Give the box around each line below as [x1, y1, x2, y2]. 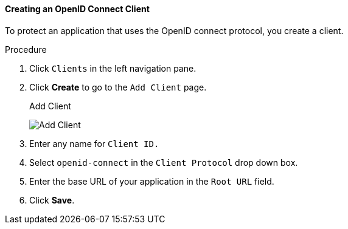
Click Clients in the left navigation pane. [29, 63, 197, 73]
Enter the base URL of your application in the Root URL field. [29, 176, 274, 186]
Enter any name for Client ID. [29, 138, 159, 149]
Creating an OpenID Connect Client [5, 4, 150, 14]
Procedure [5, 44, 47, 55]
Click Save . [29, 194, 75, 205]
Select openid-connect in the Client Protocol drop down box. [29, 157, 298, 168]
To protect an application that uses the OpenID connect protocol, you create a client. [5, 25, 344, 36]
